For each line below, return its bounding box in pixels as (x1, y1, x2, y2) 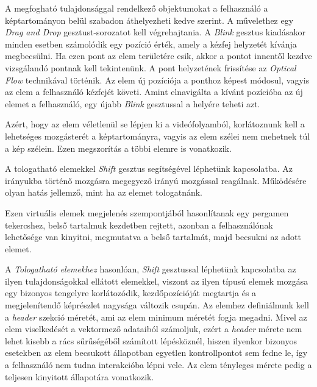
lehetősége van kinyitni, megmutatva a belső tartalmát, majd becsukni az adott (5, 230, 301, 243)
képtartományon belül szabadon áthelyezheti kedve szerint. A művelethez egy (5, 13, 294, 26)
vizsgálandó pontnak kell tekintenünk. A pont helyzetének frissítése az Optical (5, 61, 296, 74)
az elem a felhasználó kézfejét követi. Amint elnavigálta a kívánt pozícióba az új (5, 85, 303, 98)
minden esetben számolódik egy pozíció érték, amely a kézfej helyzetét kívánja (5, 37, 297, 50)
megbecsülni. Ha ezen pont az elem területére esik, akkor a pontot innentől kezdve (5, 49, 312, 62)
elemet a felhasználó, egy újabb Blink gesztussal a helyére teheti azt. (5, 97, 260, 110)
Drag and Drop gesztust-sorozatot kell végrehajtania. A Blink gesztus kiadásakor (5, 26, 305, 38)
